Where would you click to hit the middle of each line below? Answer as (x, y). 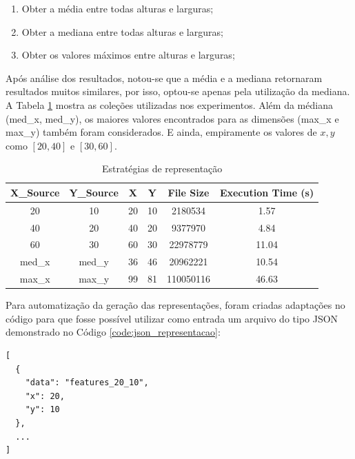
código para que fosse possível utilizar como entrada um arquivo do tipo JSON (172, 318)
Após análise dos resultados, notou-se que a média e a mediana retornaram (164, 78)
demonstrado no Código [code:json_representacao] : (113, 332)
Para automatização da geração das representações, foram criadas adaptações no (175, 305)
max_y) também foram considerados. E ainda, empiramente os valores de (161, 132)
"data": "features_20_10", (87, 383)
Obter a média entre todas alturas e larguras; (118, 8)
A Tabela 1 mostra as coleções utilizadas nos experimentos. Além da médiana (169, 104)
